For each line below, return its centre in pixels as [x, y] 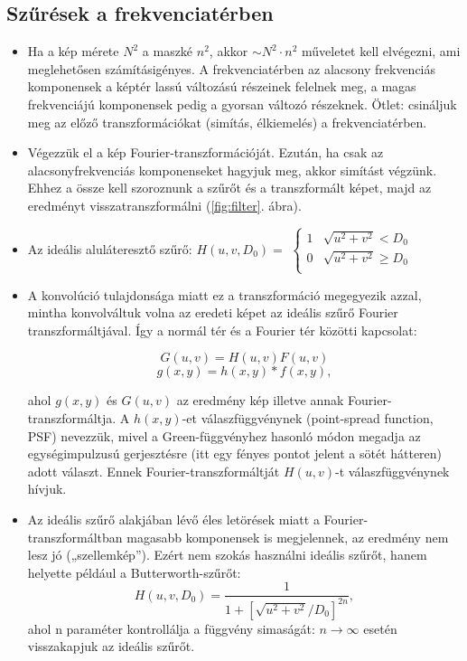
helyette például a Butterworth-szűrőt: [134, 572]
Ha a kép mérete [73, 51]
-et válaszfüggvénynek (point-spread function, [308, 418]
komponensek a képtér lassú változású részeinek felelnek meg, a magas [222, 86]
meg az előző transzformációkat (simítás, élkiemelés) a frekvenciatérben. [227, 122]
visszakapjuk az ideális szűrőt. [111, 646]
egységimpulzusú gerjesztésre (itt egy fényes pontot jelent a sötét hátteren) [235, 453]
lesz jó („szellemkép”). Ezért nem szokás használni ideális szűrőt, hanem [227, 555]
